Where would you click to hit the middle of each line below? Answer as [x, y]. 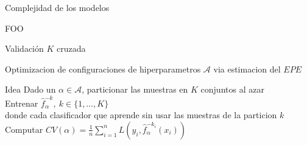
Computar [24, 129]
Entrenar [22, 103]
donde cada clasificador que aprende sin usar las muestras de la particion [141, 115]
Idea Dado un [30, 89]
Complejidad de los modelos [57, 7]
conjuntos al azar [232, 89]
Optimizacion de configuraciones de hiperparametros [103, 69]
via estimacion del [247, 69]
